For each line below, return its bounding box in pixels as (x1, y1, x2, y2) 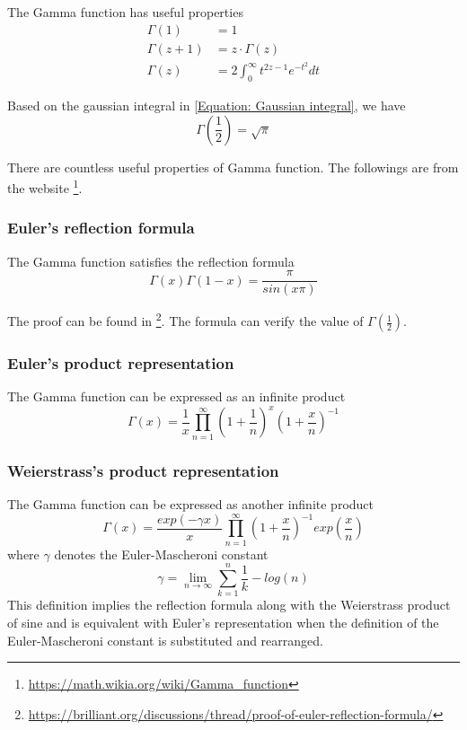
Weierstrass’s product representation (7, 459, 279, 481)
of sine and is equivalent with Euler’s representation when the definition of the (7, 612, 439, 631)
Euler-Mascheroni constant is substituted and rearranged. (7, 630, 323, 649)
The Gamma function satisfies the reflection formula (7, 251, 295, 270)
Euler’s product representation (7, 352, 234, 374)
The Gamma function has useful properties (7, 3, 243, 21)
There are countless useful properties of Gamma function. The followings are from (7, 157, 459, 176)
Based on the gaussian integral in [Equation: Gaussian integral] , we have (7, 96, 406, 115)
